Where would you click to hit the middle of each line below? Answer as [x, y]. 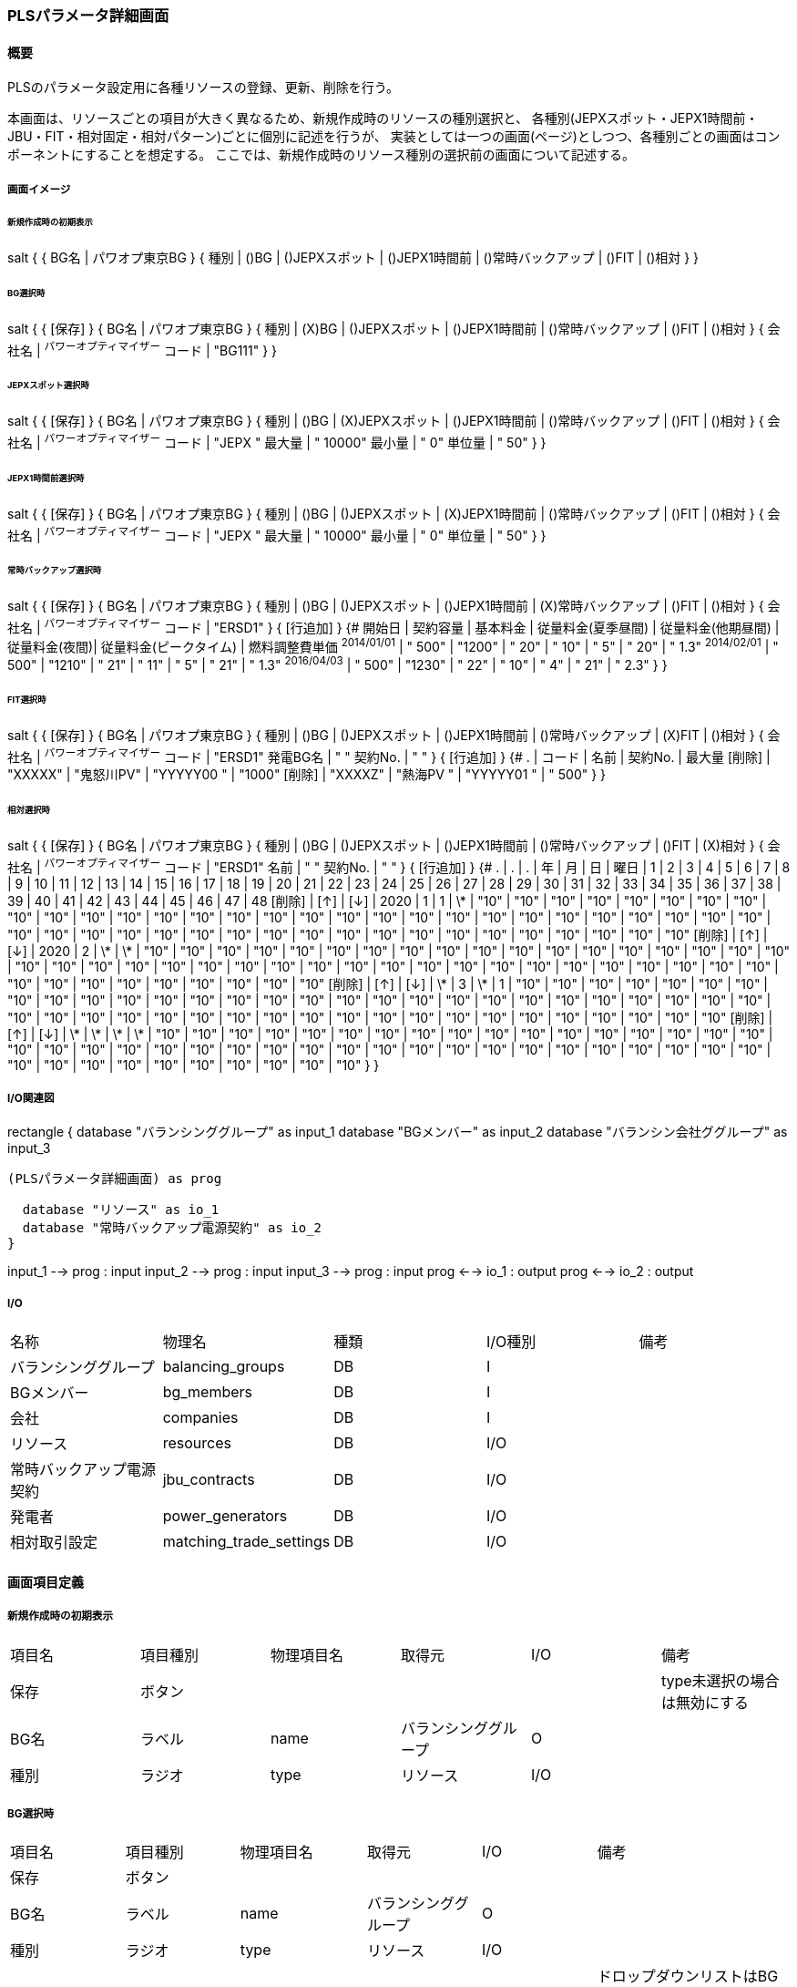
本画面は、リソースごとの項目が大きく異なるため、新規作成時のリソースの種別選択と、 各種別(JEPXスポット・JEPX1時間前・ [383, 118]
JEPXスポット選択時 [48, 386]
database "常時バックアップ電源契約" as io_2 [172, 1228]
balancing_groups [224, 1367]
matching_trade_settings [246, 1542]
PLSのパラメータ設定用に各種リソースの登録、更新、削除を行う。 [203, 88]
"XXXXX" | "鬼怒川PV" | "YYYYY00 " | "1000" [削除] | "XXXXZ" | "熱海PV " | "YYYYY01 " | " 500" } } [307, 775]
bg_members [208, 1392]
